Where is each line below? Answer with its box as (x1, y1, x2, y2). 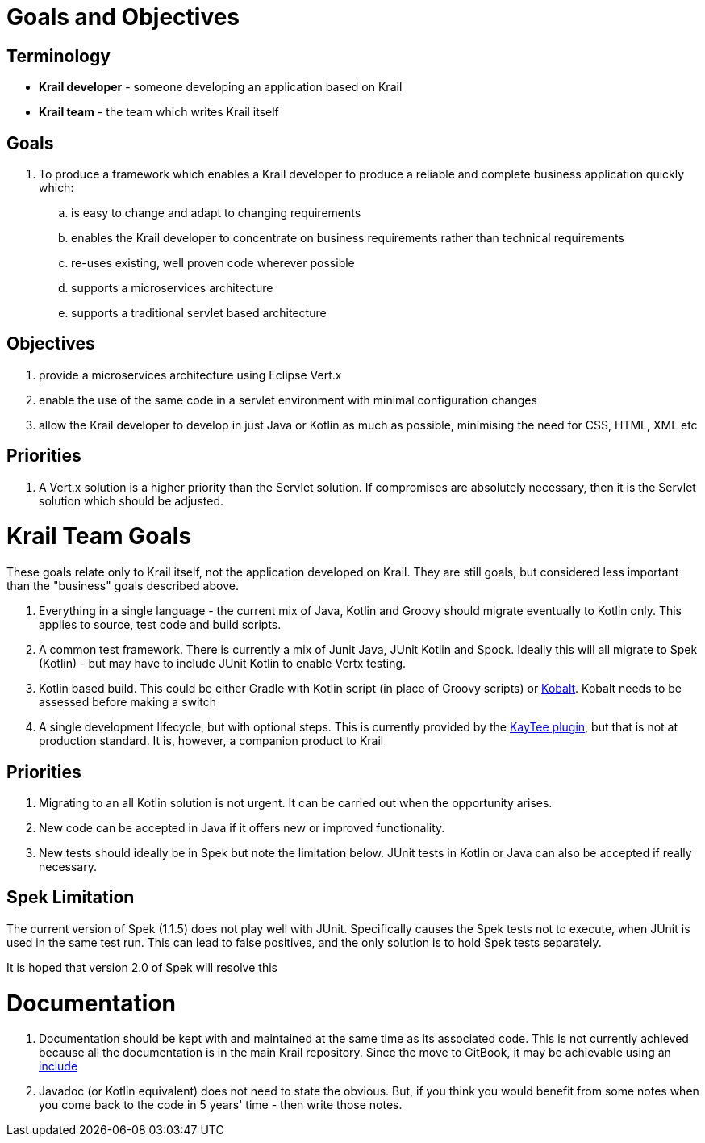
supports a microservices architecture (71, 281, 273, 295)
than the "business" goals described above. (6, 579, 239, 593)
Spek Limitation (6, 887, 135, 908)
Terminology (6, 45, 111, 66)
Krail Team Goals (6, 522, 192, 551)
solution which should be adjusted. (39, 493, 223, 508)
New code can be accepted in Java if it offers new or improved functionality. (39, 821, 445, 835)
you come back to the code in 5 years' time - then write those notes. (39, 1098, 403, 1112)
